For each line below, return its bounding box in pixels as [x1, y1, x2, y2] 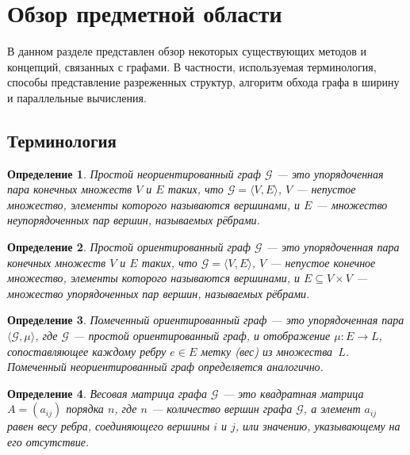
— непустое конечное [270, 254, 376, 270]
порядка [66, 400, 104, 417]
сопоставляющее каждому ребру [7, 342, 167, 359]
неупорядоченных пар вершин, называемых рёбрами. [7, 212, 260, 228]
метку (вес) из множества [201, 342, 333, 359]
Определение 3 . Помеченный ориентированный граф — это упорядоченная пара [7, 312, 404, 328]
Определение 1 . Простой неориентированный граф [7, 165, 261, 182]
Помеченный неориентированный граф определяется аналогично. [7, 358, 324, 375]
